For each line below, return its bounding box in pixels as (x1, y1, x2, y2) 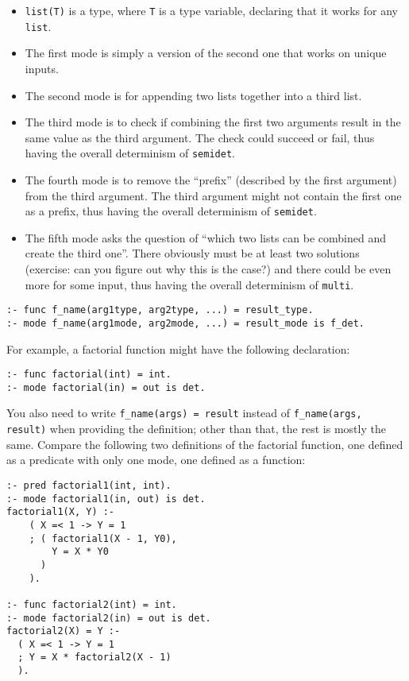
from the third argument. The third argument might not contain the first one (25, 187, 402, 203)
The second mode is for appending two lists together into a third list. (25, 87, 362, 103)
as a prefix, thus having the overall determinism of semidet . (25, 203, 317, 219)
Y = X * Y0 (52, 546, 109, 558)
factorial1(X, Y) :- (6, 506, 115, 518)
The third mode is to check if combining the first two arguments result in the (25, 114, 401, 130)
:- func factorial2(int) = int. (6, 598, 177, 610)
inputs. (25, 60, 59, 76)
